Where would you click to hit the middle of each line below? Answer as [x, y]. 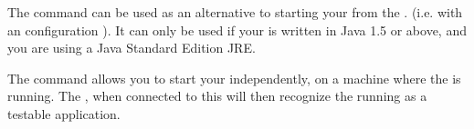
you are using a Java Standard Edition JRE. [132, 48]
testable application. [64, 113]
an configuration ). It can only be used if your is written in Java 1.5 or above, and [237, 30]
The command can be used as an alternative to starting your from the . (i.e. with [235, 12]
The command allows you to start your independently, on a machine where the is [234, 78]
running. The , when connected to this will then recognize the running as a [217, 96]
